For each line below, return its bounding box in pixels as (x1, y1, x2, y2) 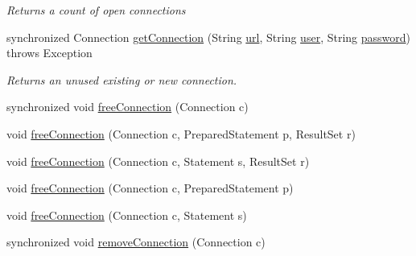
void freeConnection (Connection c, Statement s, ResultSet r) (6, 152, 310, 169)
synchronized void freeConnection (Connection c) (6, 98, 249, 115)
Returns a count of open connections (6, 2, 186, 18)
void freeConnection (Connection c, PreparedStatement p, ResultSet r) (6, 125, 356, 142)
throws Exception (6, 44, 93, 61)
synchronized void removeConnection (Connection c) (6, 233, 266, 250)
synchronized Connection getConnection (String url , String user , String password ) (6, 28, 411, 45)
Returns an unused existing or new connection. (6, 71, 237, 88)
